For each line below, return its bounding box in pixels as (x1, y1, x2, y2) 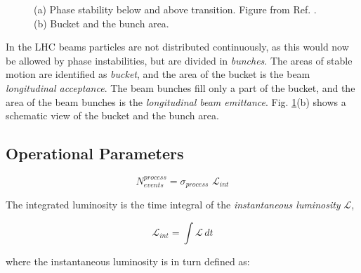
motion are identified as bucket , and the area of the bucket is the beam (6, 67, 310, 81)
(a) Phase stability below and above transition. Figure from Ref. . (34, 2, 317, 16)
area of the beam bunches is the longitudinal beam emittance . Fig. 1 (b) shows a (6, 94, 346, 109)
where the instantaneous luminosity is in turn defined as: (6, 253, 250, 268)
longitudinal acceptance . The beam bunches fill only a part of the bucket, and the (6, 80, 355, 95)
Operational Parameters (6, 142, 184, 164)
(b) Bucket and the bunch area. (34, 15, 169, 30)
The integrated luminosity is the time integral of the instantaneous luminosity (6, 197, 341, 212)
